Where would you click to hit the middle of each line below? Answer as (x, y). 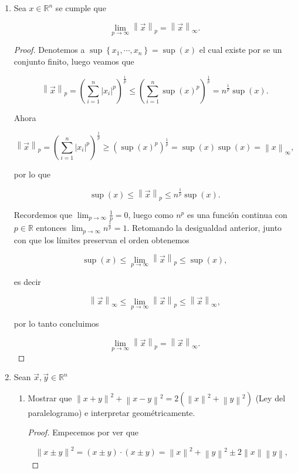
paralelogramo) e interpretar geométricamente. (111, 412)
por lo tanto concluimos (56, 323)
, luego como (151, 214)
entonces (51, 228)
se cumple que (81, 8)
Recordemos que (43, 214)
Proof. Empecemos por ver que (83, 432)
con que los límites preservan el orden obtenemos (101, 239)
